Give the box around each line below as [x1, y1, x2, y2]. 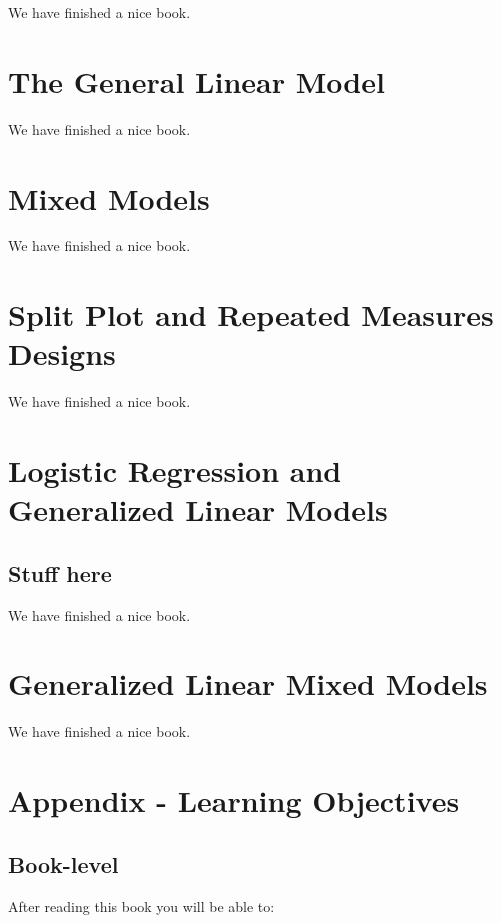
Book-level [8, 848, 119, 879]
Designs [8, 333, 116, 374]
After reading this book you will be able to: [8, 895, 275, 916]
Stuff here [8, 557, 112, 588]
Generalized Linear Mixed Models [8, 663, 488, 704]
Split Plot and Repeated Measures [8, 294, 494, 335]
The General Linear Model [8, 60, 385, 101]
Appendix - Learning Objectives [8, 780, 460, 821]
